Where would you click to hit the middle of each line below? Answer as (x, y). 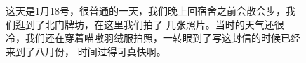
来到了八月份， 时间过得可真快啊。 (86, 51)
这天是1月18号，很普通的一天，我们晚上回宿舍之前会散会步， (146, 10)
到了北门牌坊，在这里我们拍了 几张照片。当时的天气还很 (154, 24)
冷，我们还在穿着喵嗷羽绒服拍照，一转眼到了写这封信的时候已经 (153, 38)
